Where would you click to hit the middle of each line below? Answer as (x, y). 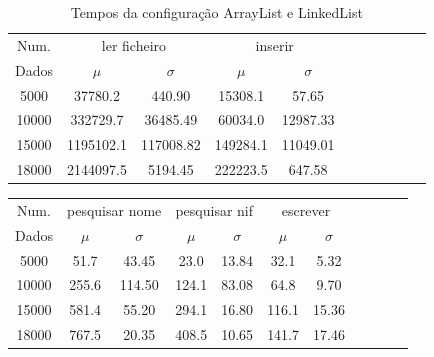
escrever (306, 209)
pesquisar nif (214, 209)
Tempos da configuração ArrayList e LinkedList (216, 12)
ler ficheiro (134, 44)
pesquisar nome (114, 209)
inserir (274, 44)
